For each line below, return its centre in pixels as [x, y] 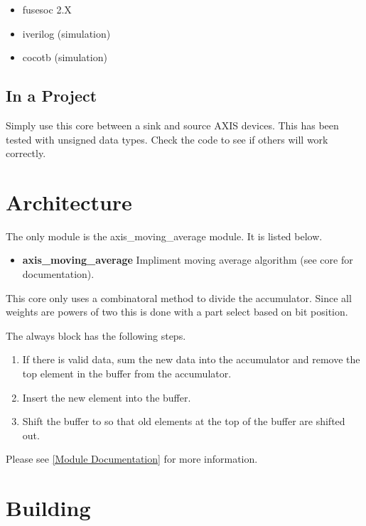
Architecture [69, 202]
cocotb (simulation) [65, 57]
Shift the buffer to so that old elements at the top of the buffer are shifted [184, 421]
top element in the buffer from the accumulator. [127, 374]
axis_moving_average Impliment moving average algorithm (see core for [188, 260]
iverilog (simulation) [66, 33]
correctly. [26, 153]
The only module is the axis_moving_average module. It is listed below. [164, 236]
